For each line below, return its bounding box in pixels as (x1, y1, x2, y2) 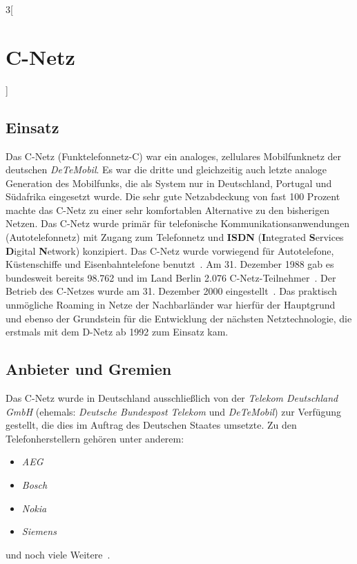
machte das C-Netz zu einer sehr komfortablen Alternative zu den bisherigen (6, 202, 329, 217)
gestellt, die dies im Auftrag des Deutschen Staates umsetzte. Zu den (6, 418, 297, 432)
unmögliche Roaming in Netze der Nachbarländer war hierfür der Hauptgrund (6, 298, 336, 312)
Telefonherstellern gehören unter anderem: (6, 431, 184, 445)
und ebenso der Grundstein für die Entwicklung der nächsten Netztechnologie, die (6, 311, 352, 325)
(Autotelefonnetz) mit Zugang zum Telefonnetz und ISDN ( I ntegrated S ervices (6, 230, 344, 244)
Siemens (21, 524, 57, 538)
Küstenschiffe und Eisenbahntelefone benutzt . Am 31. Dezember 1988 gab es (6, 257, 334, 271)
